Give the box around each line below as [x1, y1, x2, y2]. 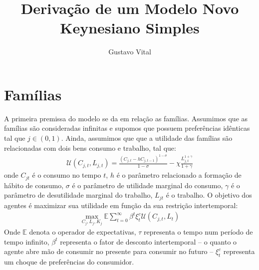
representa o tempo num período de [144, 227, 253, 237]
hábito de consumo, [4, 180, 64, 190]
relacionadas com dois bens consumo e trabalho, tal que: [4, 142, 176, 153]
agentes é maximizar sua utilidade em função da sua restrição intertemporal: [4, 200, 238, 210]
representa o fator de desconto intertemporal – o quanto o [60, 236, 237, 247]
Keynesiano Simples [60, 17, 200, 38]
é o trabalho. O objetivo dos [166, 190, 252, 200]
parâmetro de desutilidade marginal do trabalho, [4, 190, 153, 200]
